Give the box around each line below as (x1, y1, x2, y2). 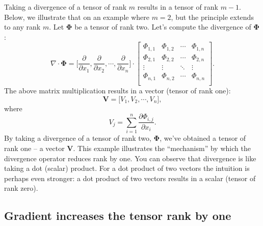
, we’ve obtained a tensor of (160, 133, 246, 143)
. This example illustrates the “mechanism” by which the (73, 142, 251, 153)
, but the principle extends (171, 11, 254, 22)
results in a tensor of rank (137, 2, 219, 12)
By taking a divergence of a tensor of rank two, (4, 133, 151, 143)
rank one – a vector (4, 142, 65, 153)
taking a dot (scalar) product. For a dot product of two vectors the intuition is (4, 163, 250, 173)
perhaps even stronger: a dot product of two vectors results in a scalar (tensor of (4, 172, 256, 183)
